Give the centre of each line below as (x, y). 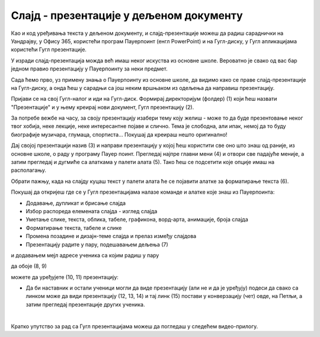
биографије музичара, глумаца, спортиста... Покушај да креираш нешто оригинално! (119, 134)
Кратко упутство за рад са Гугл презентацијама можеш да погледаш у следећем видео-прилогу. (135, 326)
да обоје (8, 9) (29, 266)
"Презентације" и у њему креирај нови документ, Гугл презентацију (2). (103, 107)
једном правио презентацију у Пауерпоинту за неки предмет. (89, 69)
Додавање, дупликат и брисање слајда (76, 203)
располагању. (29, 170)
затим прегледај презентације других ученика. (85, 304)
